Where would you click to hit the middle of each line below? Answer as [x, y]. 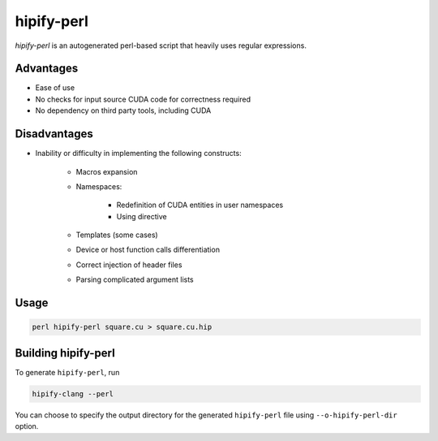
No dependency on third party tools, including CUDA [123, 110]
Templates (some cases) [117, 235]
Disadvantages [54, 134]
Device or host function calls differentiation [148, 250]
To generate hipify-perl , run [67, 372]
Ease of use [55, 88]
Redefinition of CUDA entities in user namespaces [200, 205]
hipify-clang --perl [73, 393]
